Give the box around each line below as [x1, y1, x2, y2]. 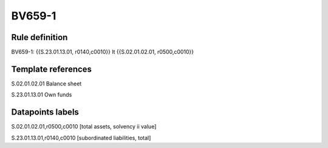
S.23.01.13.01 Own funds [11, 91, 72, 98]
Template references [11, 64, 92, 74]
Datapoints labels [11, 107, 79, 118]
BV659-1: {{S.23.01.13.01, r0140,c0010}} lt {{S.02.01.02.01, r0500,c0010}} [11, 49, 194, 56]
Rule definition [11, 32, 68, 42]
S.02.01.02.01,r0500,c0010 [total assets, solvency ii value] [11, 123, 157, 130]
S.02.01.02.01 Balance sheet [11, 79, 82, 87]
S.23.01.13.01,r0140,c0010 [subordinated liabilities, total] [11, 134, 151, 141]
